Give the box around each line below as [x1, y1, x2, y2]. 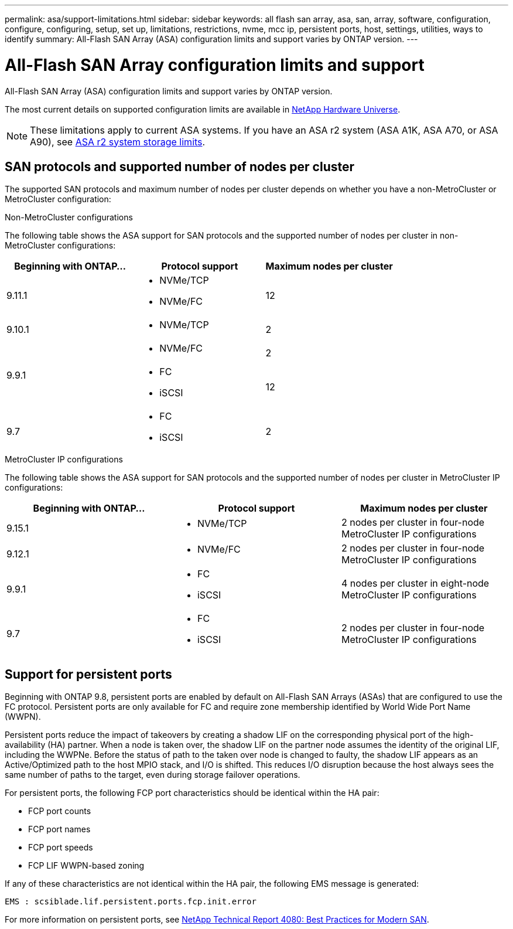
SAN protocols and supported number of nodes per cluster [5, 159, 355, 174]
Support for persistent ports [5, 666, 172, 682]
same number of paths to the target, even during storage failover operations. [5, 770, 300, 780]
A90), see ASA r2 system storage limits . [30, 135, 206, 148]
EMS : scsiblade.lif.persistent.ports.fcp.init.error [5, 897, 256, 907]
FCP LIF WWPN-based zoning [28, 860, 145, 871]
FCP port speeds [28, 842, 93, 853]
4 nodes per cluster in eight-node [341, 577, 490, 590]
